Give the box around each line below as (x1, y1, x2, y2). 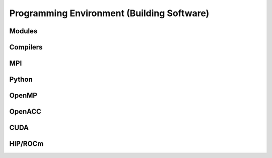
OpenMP (9, 91, 38, 100)
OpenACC (9, 108, 41, 116)
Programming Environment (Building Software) (9, 8, 210, 19)
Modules (9, 27, 38, 35)
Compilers (9, 43, 43, 51)
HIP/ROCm (9, 139, 44, 148)
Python (9, 75, 33, 84)
